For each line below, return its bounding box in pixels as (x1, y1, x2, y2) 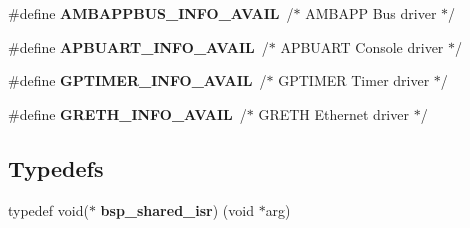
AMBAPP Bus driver (305, 3, 437, 23)
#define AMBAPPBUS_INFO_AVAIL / (8, 3, 294, 23)
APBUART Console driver (280, 36, 444, 57)
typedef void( (8, 199, 89, 220)
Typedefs (8, 152, 104, 183)
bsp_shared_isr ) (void (100, 199, 254, 220)
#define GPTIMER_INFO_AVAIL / (8, 70, 267, 91)
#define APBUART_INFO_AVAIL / (8, 36, 269, 57)
